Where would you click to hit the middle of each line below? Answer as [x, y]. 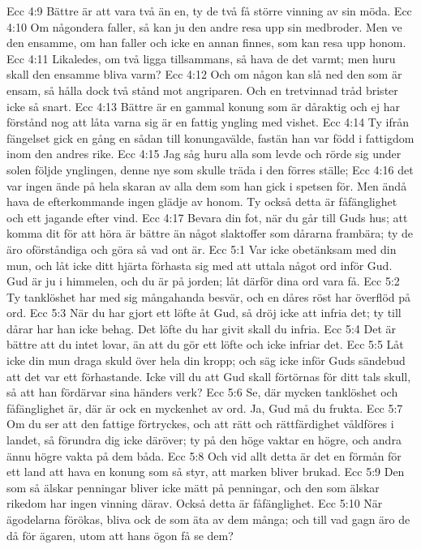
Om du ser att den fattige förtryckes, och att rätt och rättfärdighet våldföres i [200, 424]
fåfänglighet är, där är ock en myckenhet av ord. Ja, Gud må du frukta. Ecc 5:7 [205, 407]
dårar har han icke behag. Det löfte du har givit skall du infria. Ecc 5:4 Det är [202, 328]
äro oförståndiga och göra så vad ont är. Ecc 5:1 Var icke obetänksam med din [202, 249]
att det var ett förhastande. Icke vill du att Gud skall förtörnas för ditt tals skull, [209, 376]
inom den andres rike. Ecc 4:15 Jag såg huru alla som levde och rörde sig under [204, 154]
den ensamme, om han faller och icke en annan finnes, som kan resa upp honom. [206, 43]
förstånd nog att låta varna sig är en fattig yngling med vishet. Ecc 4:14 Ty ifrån [208, 122]
